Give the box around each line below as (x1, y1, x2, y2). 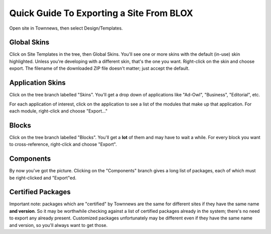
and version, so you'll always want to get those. (9, 222, 108, 228)
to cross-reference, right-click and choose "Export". (9, 141, 117, 148)
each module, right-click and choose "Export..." (9, 108, 108, 114)
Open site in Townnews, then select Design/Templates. (9, 25, 123, 31)
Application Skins (9, 78, 66, 87)
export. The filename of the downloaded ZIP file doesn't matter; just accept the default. (9, 65, 190, 71)
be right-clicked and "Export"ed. (9, 175, 77, 181)
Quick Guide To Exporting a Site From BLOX (9, 8, 193, 19)
